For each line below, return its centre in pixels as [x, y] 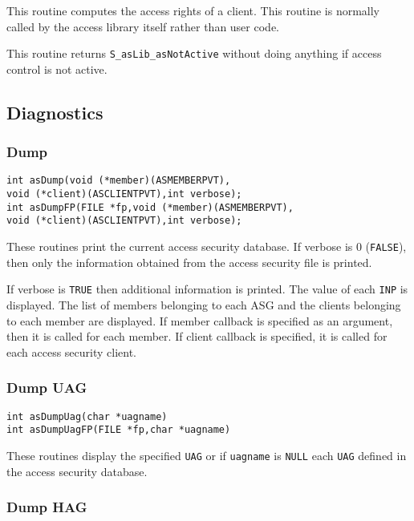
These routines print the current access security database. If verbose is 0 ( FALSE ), [207, 246]
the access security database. [77, 471]
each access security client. [71, 351]
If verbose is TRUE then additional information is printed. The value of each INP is [207, 289]
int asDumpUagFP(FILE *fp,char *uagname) [119, 430]
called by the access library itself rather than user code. [143, 26]
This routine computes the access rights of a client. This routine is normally [193, 10]
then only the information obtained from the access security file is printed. [189, 262]
